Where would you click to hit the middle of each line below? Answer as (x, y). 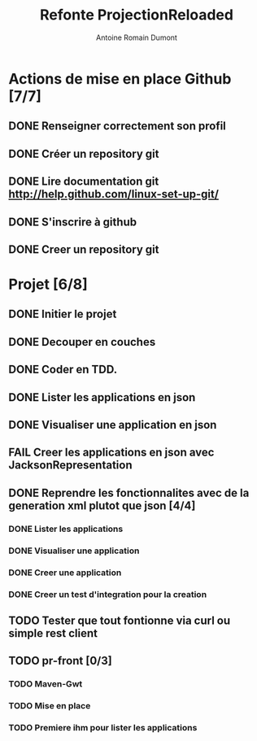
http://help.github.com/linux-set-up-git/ (114, 194)
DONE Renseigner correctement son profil (117, 126)
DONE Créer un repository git (84, 153)
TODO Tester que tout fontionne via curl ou (120, 620)
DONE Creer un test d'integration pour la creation (108, 594)
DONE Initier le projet (63, 314)
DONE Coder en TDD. (63, 370)
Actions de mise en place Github (120, 78)
